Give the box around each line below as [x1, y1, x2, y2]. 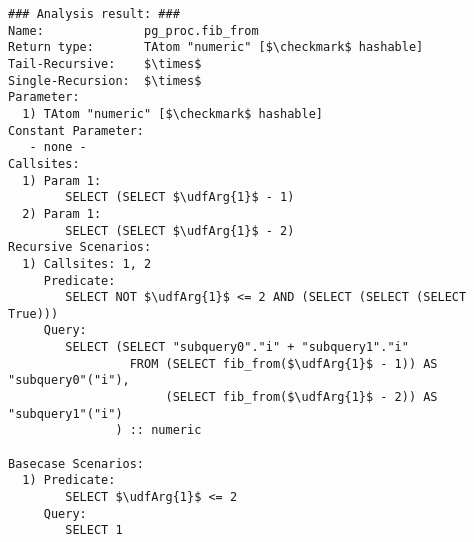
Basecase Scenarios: [8, 456, 145, 471]
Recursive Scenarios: [8, 240, 152, 255]
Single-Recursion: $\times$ [8, 73, 202, 88]
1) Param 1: [22, 173, 102, 188]
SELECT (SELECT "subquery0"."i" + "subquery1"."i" [65, 340, 409, 355]
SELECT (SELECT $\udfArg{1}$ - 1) [65, 190, 295, 205]
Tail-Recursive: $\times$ [8, 56, 202, 71]
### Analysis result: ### [8, 7, 180, 21]
